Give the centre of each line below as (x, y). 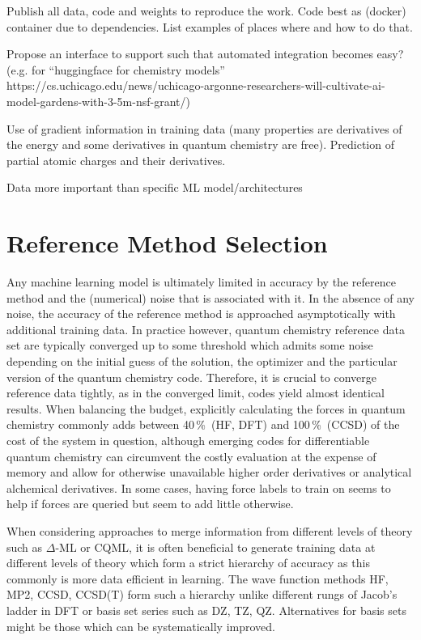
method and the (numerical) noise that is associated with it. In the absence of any (211, 297)
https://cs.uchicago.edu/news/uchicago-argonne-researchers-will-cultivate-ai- (196, 85)
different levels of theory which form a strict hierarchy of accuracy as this (188, 563)
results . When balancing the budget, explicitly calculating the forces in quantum (206, 408)
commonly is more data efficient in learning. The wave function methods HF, (198, 578)
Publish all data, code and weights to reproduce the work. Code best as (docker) (206, 11)
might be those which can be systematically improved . (141, 626)
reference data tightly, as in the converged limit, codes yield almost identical (196, 393)
